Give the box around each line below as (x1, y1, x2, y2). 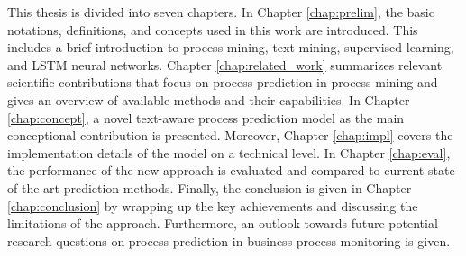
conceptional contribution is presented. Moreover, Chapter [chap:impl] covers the (7, 126, 453, 145)
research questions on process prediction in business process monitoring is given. (7, 231, 451, 250)
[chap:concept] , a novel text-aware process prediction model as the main (7, 108, 405, 127)
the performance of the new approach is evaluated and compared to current (7, 161, 425, 180)
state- (427, 161, 460, 180)
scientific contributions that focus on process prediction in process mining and (7, 73, 438, 92)
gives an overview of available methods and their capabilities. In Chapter (7, 90, 410, 109)
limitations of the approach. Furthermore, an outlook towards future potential (7, 214, 438, 233)
